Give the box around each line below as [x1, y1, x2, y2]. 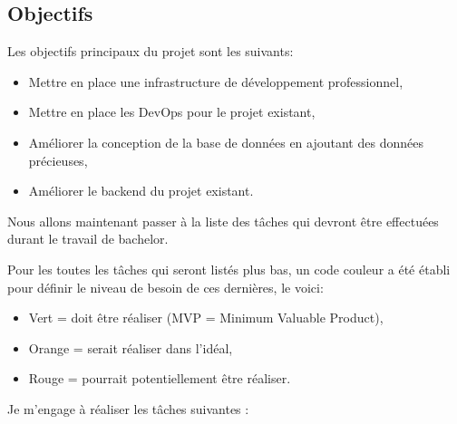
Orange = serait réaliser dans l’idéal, [28, 338, 233, 357]
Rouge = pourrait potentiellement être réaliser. [28, 369, 291, 388]
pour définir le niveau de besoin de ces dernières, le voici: [7, 277, 324, 296]
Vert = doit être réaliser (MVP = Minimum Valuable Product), [28, 308, 384, 327]
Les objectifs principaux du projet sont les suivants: [7, 42, 294, 61]
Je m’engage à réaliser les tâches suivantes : [7, 399, 249, 418]
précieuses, [28, 150, 88, 169]
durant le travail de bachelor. [7, 229, 169, 248]
